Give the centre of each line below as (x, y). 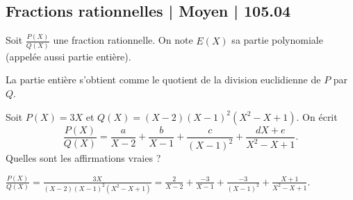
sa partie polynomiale (277, 40)
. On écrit (317, 116)
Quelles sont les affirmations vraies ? (83, 158)
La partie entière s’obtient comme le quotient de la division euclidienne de (163, 80)
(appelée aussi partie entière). (68, 56)
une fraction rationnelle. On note (123, 40)
